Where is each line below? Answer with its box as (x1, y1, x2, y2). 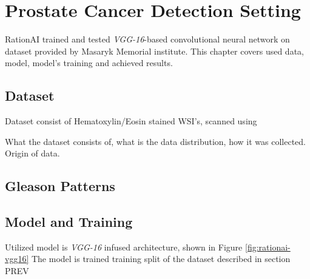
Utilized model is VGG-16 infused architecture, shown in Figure (5, 240, 243, 253)
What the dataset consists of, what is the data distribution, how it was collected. (5, 135, 306, 147)
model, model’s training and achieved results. (5, 56, 173, 69)
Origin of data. (5, 147, 60, 160)
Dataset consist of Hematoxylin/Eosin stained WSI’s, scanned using (5, 115, 257, 127)
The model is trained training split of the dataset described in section (31, 252, 291, 265)
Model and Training (5, 212, 133, 231)
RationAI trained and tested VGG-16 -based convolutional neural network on (5, 33, 290, 45)
